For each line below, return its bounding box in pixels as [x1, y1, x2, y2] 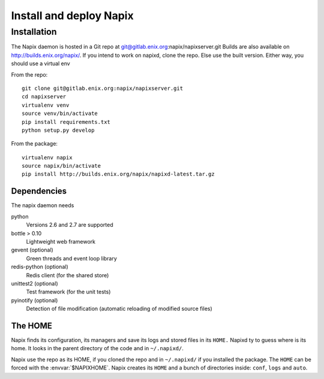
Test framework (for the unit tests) [26, 288, 111, 296]
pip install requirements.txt [22, 119, 111, 125]
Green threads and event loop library [26, 254, 117, 262]
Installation [11, 26, 57, 37]
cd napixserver [22, 93, 67, 100]
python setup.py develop [22, 126, 95, 134]
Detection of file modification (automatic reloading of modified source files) [26, 305, 212, 313]
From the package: [11, 140, 58, 147]
